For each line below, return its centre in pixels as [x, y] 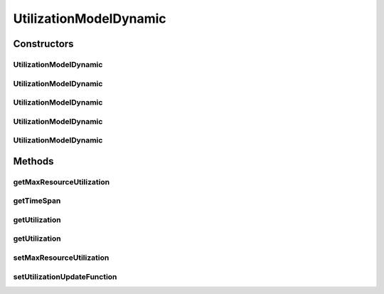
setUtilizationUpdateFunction [65, 276]
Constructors [43, 44]
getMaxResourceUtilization [62, 182]
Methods [33, 161]
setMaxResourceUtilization [61, 258]
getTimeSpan [37, 201]
